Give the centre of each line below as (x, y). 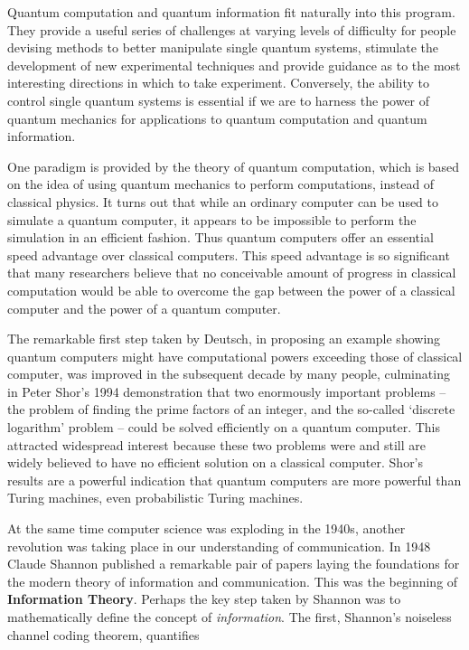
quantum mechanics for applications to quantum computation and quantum (217, 118)
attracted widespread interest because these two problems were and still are (217, 444)
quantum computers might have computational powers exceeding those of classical (235, 356)
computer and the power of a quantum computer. (144, 308)
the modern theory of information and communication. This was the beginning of (233, 581)
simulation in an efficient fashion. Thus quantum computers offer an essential (220, 237)
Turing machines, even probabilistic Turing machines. (155, 498)
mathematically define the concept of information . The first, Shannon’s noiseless (230, 617)
